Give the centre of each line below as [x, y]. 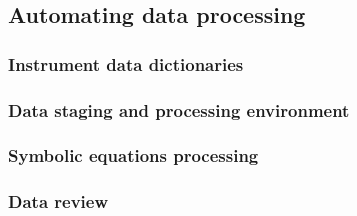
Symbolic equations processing [133, 155]
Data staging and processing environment [179, 109]
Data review [58, 201]
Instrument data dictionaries [126, 63]
